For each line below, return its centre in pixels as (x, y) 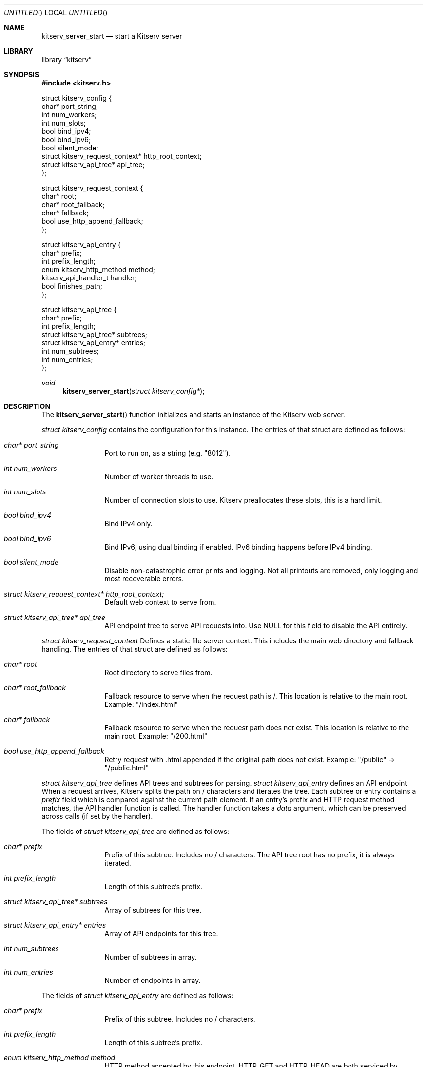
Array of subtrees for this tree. (153, 910)
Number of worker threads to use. (159, 477)
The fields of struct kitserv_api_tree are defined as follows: (136, 831)
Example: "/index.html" (141, 704)
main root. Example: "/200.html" (156, 736)
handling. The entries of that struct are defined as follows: (135, 649)
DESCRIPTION (27, 406)
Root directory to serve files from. (158, 672)
